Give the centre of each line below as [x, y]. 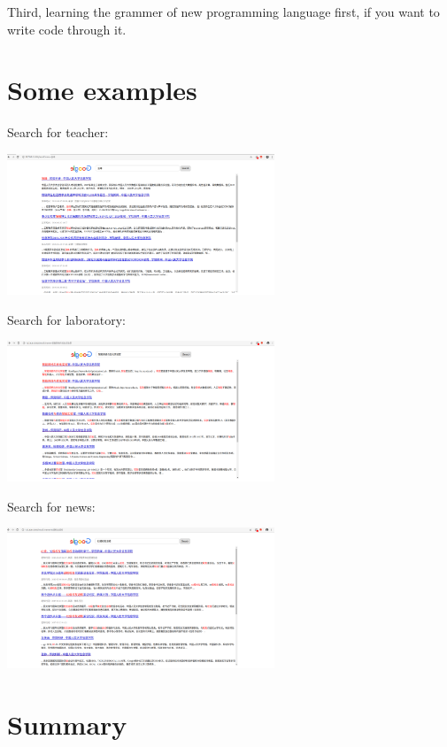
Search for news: [51, 506]
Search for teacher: [58, 132]
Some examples [102, 90]
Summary [67, 724]
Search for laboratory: [66, 319]
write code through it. [67, 29]
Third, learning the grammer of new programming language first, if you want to [223, 12]
